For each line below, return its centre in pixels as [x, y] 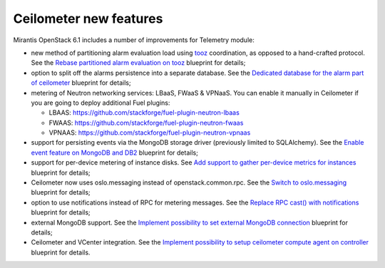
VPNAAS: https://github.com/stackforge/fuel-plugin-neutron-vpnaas [150, 133]
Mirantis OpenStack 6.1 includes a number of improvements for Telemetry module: [134, 40]
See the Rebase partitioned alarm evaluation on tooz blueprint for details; [138, 63]
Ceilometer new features [88, 19]
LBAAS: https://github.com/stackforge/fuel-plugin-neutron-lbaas [144, 113]
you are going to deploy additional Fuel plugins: [101, 103]
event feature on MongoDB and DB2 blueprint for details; [115, 153]
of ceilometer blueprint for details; [81, 83]
